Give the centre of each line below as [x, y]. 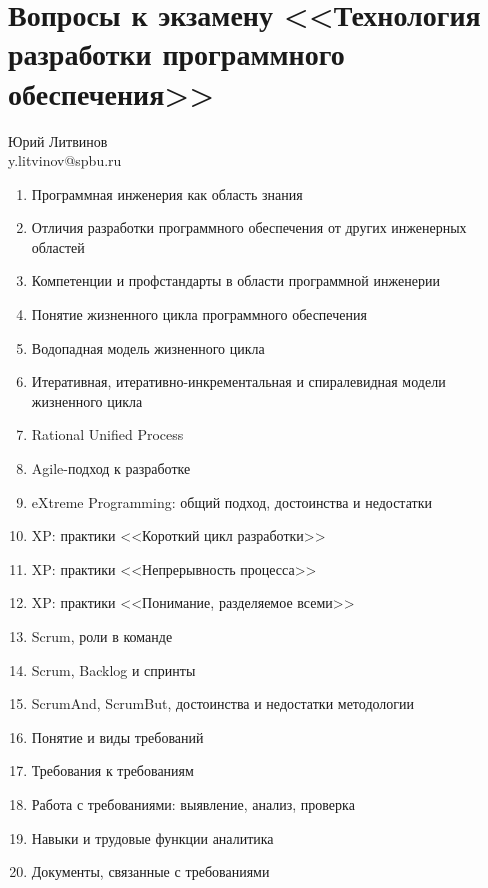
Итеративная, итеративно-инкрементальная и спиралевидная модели [238, 381]
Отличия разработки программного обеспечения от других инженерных [249, 227]
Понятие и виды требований [117, 736]
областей [58, 246]
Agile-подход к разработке [111, 468]
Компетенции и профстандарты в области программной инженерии [235, 280]
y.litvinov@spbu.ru [65, 160]
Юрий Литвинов [58, 140]
